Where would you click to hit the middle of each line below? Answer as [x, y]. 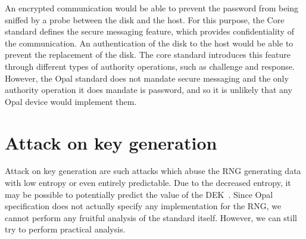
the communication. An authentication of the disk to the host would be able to [149, 43]
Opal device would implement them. [71, 101]
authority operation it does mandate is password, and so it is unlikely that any [149, 90]
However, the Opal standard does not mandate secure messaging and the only [147, 78]
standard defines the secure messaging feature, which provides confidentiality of [149, 31]
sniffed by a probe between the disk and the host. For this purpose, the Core [145, 19]
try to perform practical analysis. [65, 229]
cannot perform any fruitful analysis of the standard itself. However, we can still [151, 217]
